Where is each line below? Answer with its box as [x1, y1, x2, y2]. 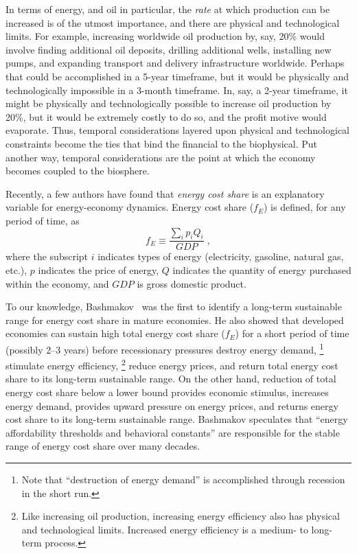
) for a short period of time [235, 326, 349, 341]
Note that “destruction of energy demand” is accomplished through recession [21, 472, 345, 486]
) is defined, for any [264, 200, 346, 214]
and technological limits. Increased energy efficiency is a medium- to [21, 522, 308, 536]
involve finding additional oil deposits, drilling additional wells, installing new [5, 42, 332, 56]
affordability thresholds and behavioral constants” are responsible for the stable [5, 425, 340, 439]
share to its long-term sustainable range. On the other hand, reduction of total [5, 371, 336, 386]
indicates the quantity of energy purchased [172, 262, 352, 277]
